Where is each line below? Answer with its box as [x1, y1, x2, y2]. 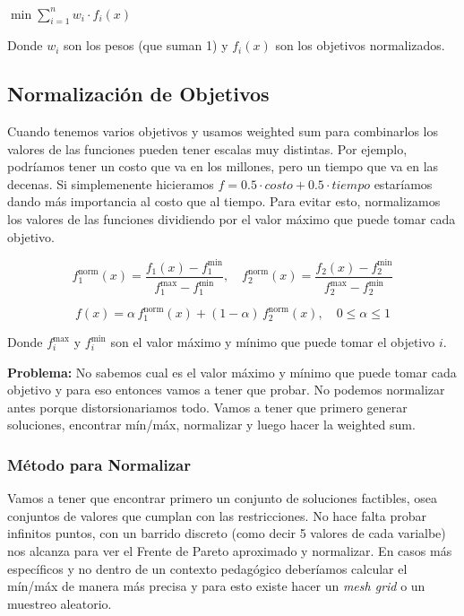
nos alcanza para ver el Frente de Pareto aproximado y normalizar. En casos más [7, 542, 452, 560]
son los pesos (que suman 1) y [64, 36, 228, 55]
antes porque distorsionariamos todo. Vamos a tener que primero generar [7, 397, 408, 416]
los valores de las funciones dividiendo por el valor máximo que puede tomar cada [7, 210, 456, 229]
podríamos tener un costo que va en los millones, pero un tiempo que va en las [7, 157, 439, 176]
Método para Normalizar [7, 454, 192, 475]
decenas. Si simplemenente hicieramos [7, 174, 214, 193]
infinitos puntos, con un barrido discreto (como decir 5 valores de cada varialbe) [7, 524, 446, 542]
